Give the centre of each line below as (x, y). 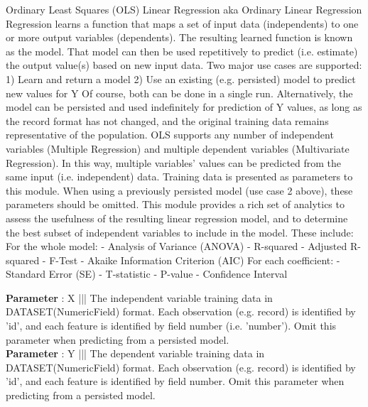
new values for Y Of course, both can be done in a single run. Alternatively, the (179, 93)
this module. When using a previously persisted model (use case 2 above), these (179, 190)
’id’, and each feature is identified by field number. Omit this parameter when (175, 381)
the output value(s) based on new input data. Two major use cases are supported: (184, 65)
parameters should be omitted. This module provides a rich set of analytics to (175, 204)
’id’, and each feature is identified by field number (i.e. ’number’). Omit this (171, 326)
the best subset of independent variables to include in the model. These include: (180, 232)
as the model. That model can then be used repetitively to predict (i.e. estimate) (182, 51)
